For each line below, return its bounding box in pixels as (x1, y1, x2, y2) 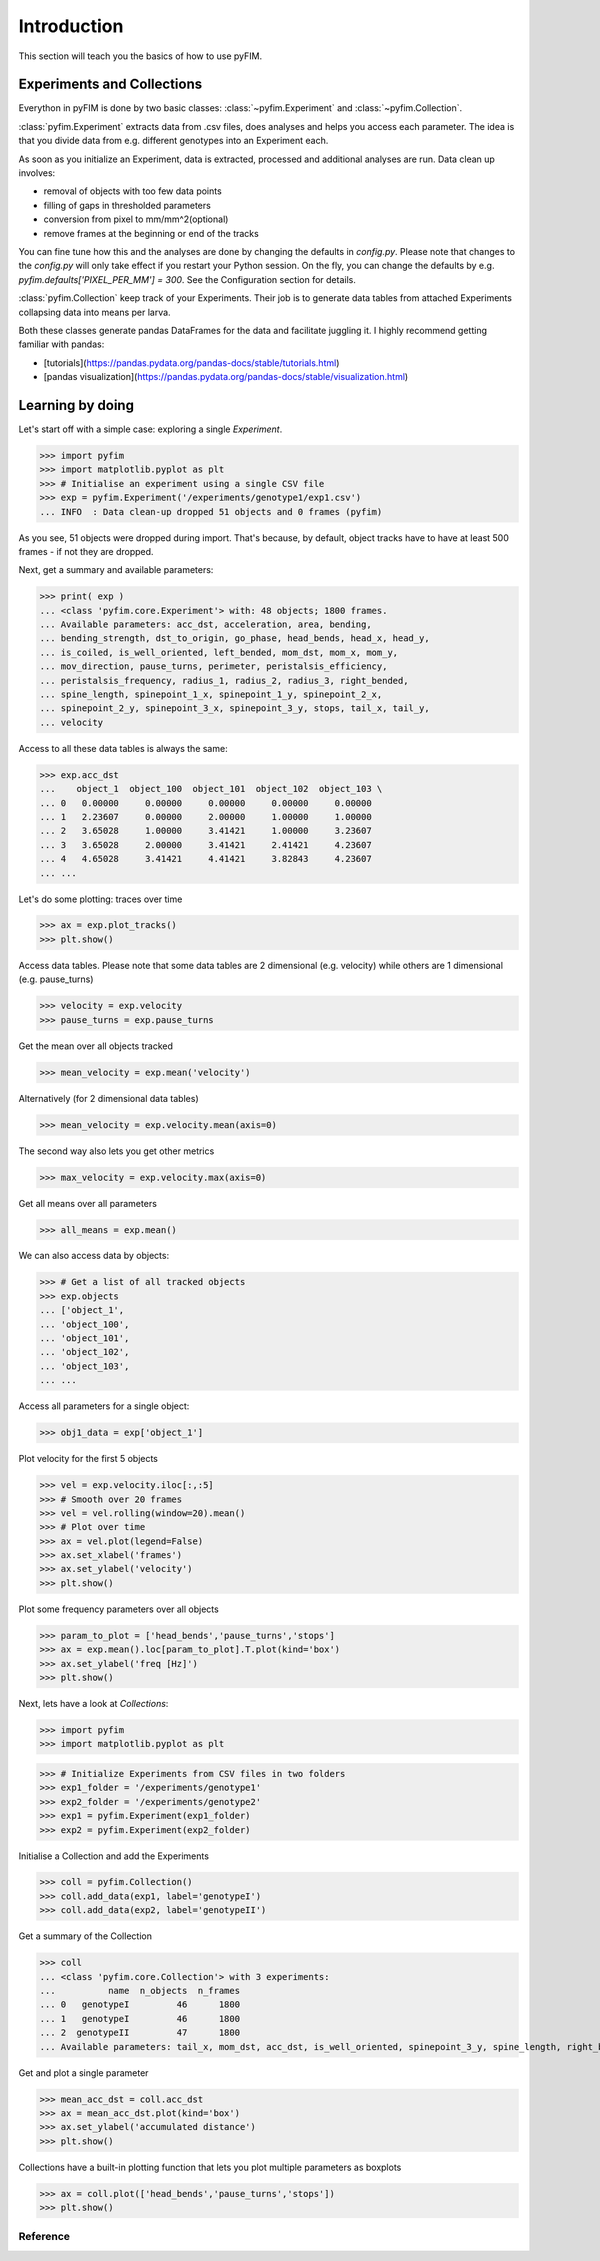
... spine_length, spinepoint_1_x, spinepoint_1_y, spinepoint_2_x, (39, 689, 383, 700)
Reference (18, 2230, 70, 2244)
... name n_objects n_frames (39, 1985, 240, 1997)
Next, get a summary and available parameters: (18, 564, 214, 576)
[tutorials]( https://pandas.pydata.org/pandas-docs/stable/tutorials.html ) (43, 356, 340, 369)
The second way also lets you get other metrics (18, 1145, 215, 1157)
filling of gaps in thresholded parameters (43, 199, 212, 211)
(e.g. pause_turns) (18, 973, 94, 985)
